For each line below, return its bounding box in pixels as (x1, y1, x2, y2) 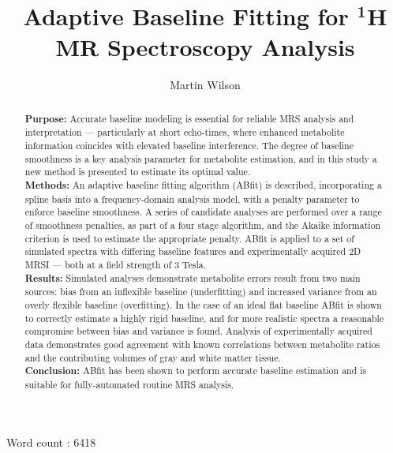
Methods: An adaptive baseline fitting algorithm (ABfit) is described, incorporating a (24, 178, 382, 192)
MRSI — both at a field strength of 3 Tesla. (24, 257, 207, 271)
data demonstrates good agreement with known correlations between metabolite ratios (24, 337, 380, 350)
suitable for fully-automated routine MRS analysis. (24, 377, 234, 391)
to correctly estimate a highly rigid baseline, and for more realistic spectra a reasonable (24, 311, 384, 324)
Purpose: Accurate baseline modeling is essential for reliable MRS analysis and (24, 111, 354, 125)
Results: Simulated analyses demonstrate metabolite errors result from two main (24, 271, 361, 285)
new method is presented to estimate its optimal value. (24, 165, 251, 178)
